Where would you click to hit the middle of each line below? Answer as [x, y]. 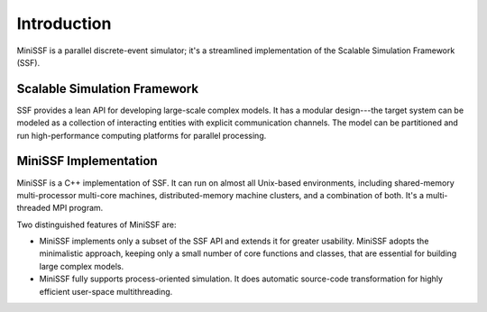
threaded [34, 208]
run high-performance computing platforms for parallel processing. [142, 135]
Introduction [64, 23]
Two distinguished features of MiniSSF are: [96, 225]
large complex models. [82, 266]
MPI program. [78, 208]
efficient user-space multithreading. [106, 291]
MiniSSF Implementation [87, 161]
